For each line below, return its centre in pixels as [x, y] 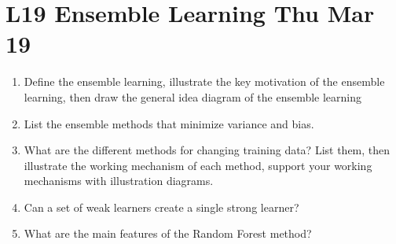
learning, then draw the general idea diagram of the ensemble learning [193, 96]
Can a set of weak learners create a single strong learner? [161, 207]
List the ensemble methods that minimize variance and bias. [169, 123]
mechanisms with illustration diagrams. [119, 181]
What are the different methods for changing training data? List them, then [207, 150]
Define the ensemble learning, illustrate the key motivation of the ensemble [204, 81]
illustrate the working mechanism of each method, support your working [198, 165]
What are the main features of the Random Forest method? [168, 233]
